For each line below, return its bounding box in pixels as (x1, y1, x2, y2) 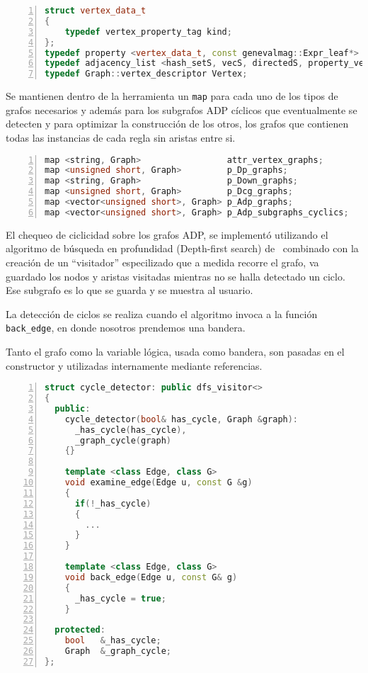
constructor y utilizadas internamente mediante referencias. (6, 358, 263, 373)
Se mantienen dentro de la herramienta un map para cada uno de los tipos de (6, 89, 338, 103)
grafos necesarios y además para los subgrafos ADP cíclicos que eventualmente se (6, 102, 357, 117)
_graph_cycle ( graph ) (74, 435, 171, 446)
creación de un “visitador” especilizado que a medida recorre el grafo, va (6, 255, 319, 269)
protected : (54, 625, 105, 635)
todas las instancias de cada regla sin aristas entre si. (6, 130, 236, 145)
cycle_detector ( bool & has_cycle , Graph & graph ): (64, 414, 299, 424)
